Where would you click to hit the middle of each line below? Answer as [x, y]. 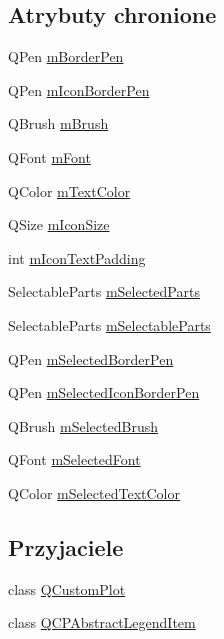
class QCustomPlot [67, 588]
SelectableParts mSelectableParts [109, 324]
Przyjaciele [66, 546]
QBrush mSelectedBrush [83, 425]
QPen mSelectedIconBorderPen [104, 392]
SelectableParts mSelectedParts [104, 291]
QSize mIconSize [59, 224]
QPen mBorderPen [66, 56]
